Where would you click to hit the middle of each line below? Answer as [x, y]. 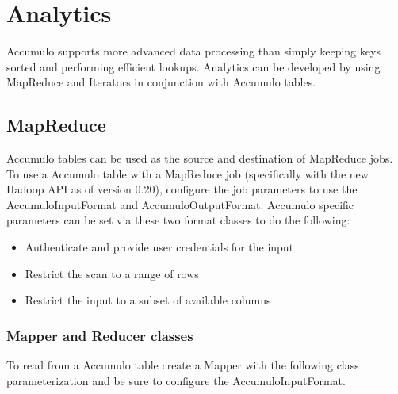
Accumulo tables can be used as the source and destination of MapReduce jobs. [200, 158]
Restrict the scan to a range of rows [112, 273]
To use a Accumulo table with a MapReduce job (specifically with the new [188, 173]
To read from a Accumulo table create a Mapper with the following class [183, 365]
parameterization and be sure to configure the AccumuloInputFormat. [176, 380]
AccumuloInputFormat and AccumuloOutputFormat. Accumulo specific [180, 204]
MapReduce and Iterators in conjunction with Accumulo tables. [161, 82]
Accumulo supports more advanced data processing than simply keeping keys [193, 51]
